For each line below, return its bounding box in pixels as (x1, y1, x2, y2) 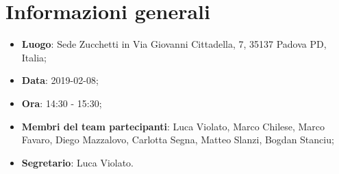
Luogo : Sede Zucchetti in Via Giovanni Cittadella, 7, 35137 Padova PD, (21, 37, 327, 51)
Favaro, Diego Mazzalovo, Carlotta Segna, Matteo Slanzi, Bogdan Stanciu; (21, 132, 334, 147)
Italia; (21, 50, 47, 64)
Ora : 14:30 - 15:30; (21, 96, 102, 110)
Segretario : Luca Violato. (21, 155, 134, 169)
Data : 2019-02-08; (21, 73, 99, 87)
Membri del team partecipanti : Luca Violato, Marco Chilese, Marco (21, 119, 325, 133)
